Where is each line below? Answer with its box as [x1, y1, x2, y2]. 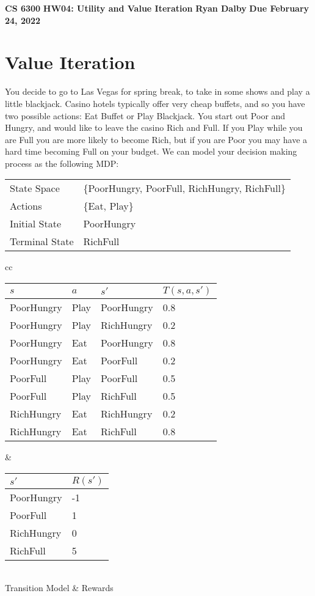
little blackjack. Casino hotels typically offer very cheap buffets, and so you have [5, 97, 305, 109]
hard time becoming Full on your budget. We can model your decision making [5, 145, 297, 158]
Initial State [10, 216, 62, 231]
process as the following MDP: [5, 156, 119, 169]
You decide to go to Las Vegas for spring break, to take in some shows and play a [5, 85, 310, 98]
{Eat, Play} [83, 199, 134, 213]
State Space [10, 181, 60, 196]
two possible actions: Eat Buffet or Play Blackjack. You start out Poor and [5, 109, 286, 122]
